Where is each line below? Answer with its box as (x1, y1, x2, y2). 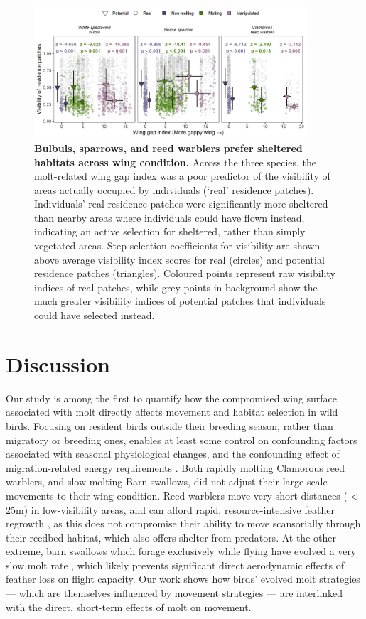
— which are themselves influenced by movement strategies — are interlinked (6, 586, 343, 601)
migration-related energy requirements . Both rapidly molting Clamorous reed (6, 460, 345, 475)
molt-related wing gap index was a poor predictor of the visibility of (34, 168, 330, 183)
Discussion (6, 349, 110, 378)
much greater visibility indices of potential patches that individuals (34, 294, 326, 308)
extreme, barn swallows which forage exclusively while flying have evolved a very (6, 544, 357, 559)
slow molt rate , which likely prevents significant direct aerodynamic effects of (6, 557, 345, 572)
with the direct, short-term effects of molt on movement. (6, 599, 252, 614)
